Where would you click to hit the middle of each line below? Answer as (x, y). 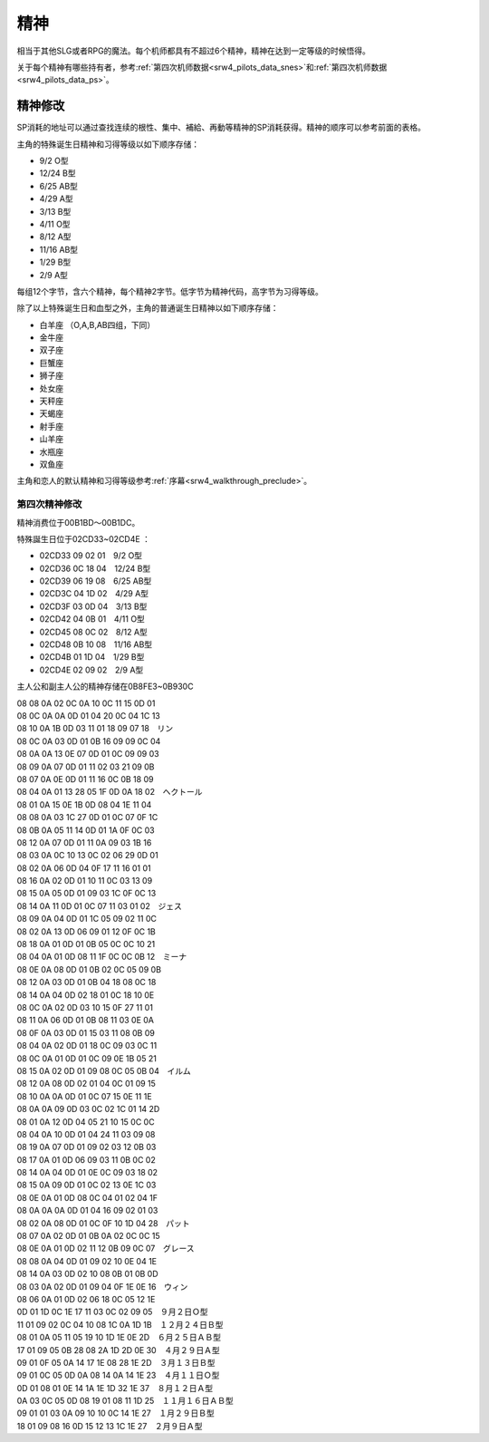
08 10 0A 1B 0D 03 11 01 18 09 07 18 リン (95, 729)
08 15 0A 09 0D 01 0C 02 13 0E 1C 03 (86, 1185)
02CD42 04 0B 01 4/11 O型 (92, 619)
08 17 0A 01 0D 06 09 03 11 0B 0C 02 (86, 1159)
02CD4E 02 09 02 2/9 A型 (91, 670)
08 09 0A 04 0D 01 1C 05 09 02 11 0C (87, 919)
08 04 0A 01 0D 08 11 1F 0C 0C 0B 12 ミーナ (102, 957)
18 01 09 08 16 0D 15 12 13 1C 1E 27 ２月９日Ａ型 (110, 1426)
